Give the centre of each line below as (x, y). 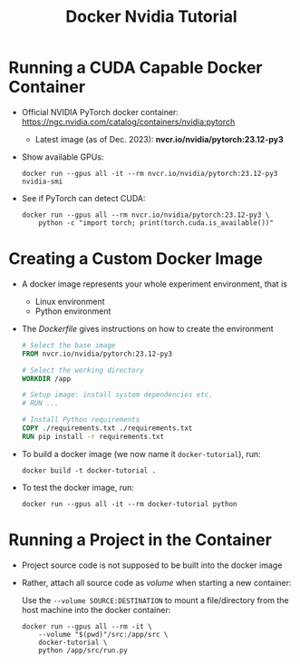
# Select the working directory (82, 370)
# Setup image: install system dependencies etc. (117, 395)
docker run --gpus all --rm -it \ (87, 626)
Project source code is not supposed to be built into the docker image (152, 565)
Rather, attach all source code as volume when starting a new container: (156, 582)
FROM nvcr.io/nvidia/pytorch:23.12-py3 (97, 354)
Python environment (73, 311)
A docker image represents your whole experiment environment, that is (154, 284)
